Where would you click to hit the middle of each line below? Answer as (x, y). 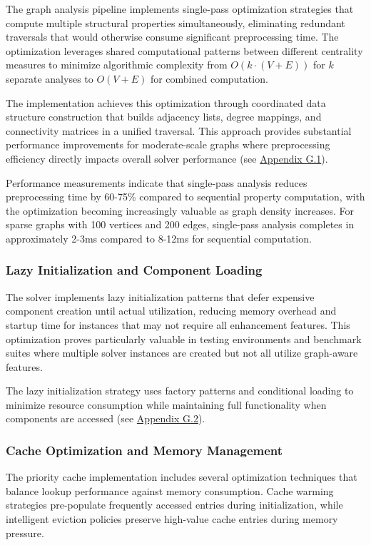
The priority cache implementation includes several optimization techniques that (182, 477)
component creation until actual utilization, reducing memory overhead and (171, 311)
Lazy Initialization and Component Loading (134, 270)
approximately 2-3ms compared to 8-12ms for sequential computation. (159, 238)
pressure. (25, 533)
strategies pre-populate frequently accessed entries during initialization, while (174, 505)
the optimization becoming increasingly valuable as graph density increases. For (180, 210)
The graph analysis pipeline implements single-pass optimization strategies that (180, 9)
